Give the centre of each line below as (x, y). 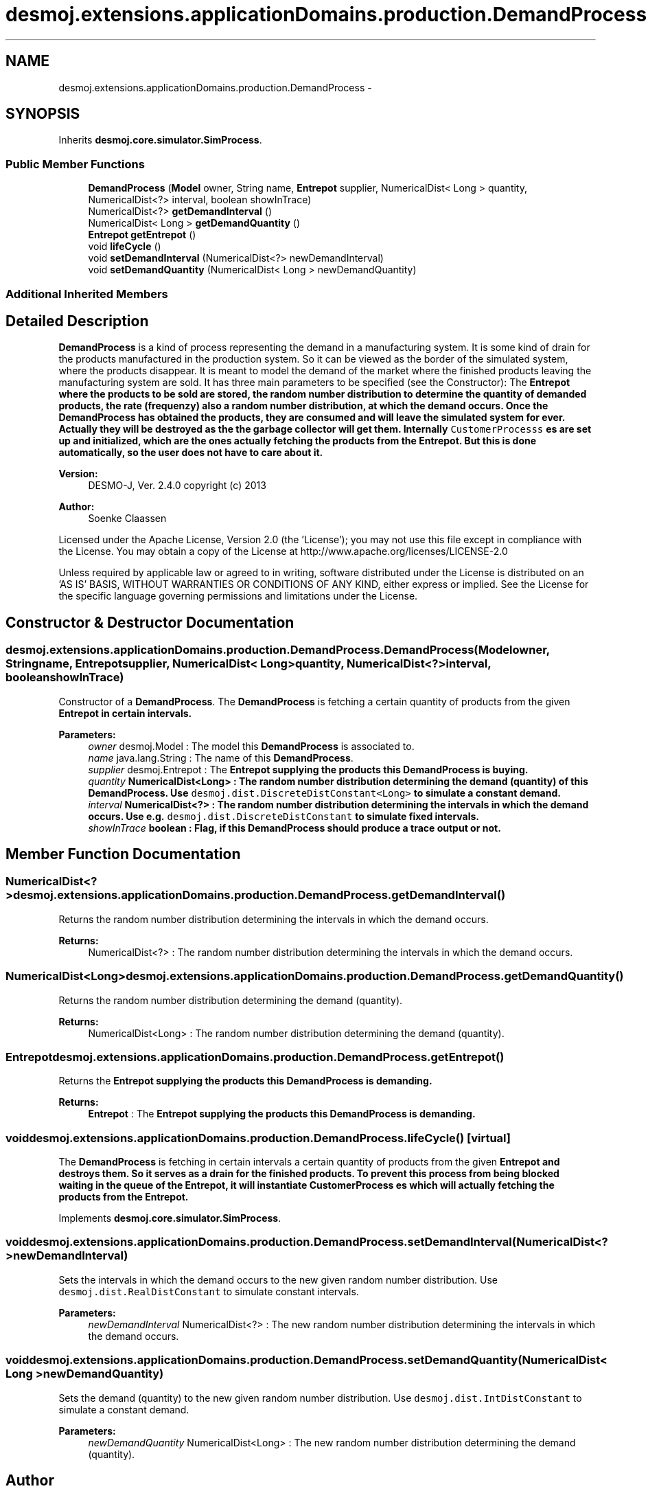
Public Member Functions (75, 164)
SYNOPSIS (43, 114)
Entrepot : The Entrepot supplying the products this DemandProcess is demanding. (282, 1114)
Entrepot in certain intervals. (125, 713)
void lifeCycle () (125, 247)
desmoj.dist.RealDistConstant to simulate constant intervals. (209, 1291)
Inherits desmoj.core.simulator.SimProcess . (160, 140)
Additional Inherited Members (87, 294)
